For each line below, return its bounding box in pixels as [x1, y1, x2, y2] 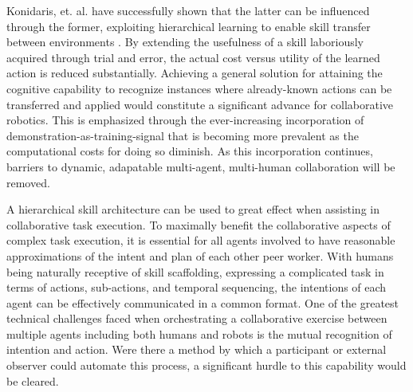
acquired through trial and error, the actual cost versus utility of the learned [6, 49, 380, 65]
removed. [6, 174, 50, 190]
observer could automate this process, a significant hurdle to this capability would [6, 357, 407, 374]
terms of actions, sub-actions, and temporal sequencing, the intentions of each [6, 279, 387, 296]
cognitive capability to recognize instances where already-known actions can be [6, 80, 392, 96]
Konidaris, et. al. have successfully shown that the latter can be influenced [6, 2, 370, 18]
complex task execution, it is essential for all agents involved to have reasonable [6, 232, 395, 249]
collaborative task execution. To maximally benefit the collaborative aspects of [6, 216, 391, 233]
